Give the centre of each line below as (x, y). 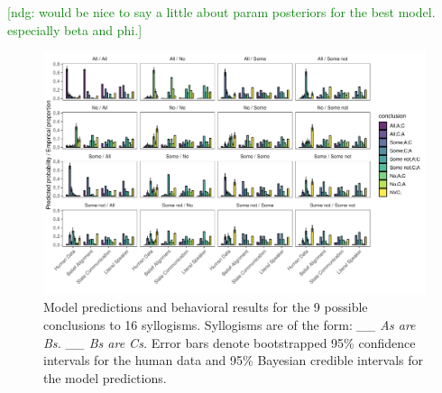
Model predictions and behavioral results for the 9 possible (206, 307)
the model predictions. (105, 377)
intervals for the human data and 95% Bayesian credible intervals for (234, 360)
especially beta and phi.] (75, 29)
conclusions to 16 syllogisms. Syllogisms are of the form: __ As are (230, 324)
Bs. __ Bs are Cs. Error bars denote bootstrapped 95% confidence (230, 342)
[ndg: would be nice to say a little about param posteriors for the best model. (221, 12)
